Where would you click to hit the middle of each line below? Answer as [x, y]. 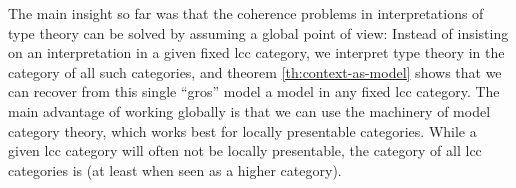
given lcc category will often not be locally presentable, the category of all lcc [245, 150]
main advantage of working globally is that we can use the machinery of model [249, 110]
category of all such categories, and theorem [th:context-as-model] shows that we [255, 71]
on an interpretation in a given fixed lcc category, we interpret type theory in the [256, 52]
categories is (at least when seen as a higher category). [175, 169]
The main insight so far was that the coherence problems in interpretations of [246, 13]
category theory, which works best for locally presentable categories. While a [242, 130]
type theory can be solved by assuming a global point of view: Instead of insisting [258, 32]
